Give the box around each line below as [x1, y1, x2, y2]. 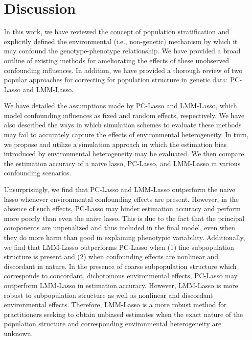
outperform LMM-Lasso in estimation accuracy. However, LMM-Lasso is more [4, 280, 238, 290]
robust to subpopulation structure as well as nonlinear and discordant [4, 290, 213, 300]
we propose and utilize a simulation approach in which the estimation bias [4, 139, 227, 149]
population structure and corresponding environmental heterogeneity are [4, 318, 222, 329]
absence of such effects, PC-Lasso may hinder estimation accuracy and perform [4, 203, 241, 214]
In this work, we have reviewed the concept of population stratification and [4, 26, 229, 37]
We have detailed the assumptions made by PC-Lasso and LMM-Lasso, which [4, 100, 237, 111]
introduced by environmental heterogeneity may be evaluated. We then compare [4, 148, 244, 159]
